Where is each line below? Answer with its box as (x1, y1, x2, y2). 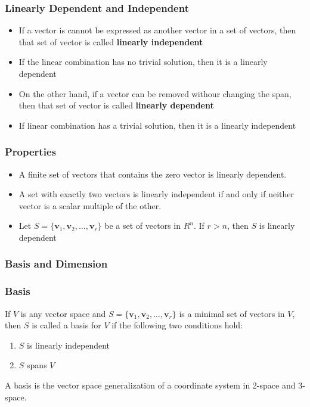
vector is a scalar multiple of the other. (18, 199, 162, 212)
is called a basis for (32, 319, 101, 331)
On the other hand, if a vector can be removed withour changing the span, (18, 87, 292, 100)
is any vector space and (20, 307, 106, 319)
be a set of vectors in (104, 219, 181, 232)
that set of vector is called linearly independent (18, 35, 203, 48)
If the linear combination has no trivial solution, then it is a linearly (18, 55, 268, 68)
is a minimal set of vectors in (179, 307, 285, 319)
